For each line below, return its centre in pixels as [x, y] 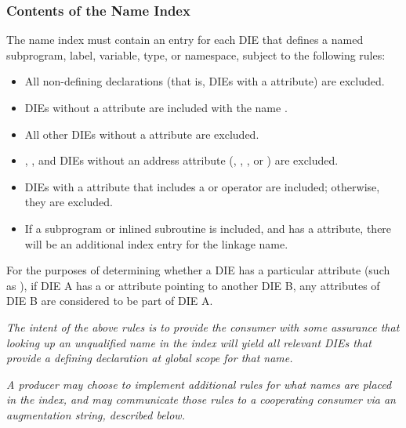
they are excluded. [69, 202]
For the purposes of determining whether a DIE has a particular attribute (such [198, 270]
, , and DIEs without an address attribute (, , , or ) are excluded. [181, 160]
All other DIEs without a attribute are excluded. [142, 134]
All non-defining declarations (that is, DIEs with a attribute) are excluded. [205, 81]
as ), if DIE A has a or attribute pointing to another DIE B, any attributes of [193, 285]
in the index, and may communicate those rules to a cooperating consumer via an [201, 399]
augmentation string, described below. [96, 414]
